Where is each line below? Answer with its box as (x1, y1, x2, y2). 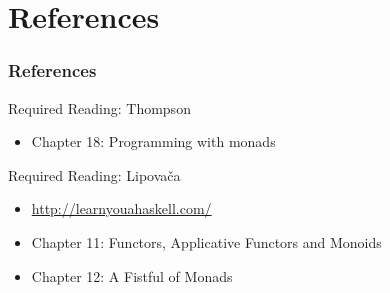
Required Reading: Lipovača (8, 164, 181, 185)
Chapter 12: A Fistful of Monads (31, 265, 233, 286)
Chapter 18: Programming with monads (31, 131, 276, 152)
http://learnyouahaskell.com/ (31, 198, 212, 219)
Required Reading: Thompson (8, 97, 191, 118)
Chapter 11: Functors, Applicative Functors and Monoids (31, 231, 382, 252)
